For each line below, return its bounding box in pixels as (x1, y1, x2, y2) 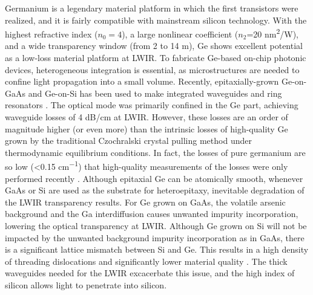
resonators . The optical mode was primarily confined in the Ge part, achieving (5, 99, 298, 111)
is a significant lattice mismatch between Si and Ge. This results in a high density (5, 243, 309, 256)
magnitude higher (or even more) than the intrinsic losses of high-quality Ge (5, 122, 288, 135)
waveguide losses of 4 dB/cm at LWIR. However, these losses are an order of (5, 111, 288, 123)
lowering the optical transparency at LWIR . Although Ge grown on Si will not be (5, 219, 307, 232)
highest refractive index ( (5, 27, 98, 40)
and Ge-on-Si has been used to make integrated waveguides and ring (28, 86, 282, 99)
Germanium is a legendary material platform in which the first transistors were (5, 2, 298, 14)
